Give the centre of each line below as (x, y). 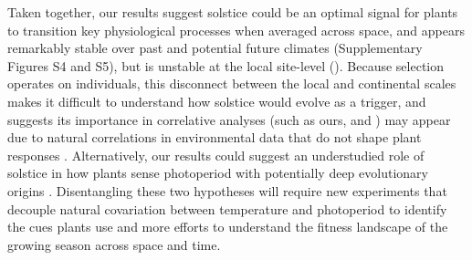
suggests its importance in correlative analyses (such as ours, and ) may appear (229, 119)
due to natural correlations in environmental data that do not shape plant (215, 137)
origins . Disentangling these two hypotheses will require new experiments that (227, 190)
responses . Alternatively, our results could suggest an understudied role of (216, 155)
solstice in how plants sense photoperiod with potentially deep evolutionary (218, 173)
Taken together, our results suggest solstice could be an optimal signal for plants (233, 12)
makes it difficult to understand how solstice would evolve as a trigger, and (217, 101)
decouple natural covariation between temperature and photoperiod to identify (227, 208)
